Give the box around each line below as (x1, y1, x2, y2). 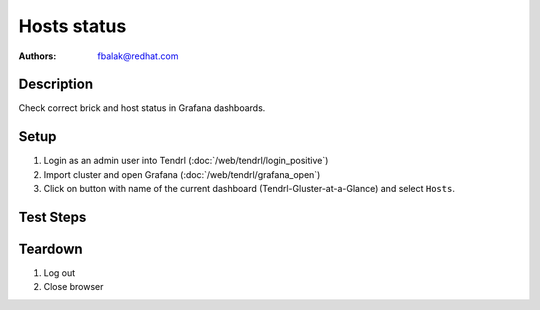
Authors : (18, 50, 57, 62)
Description (18, 76, 94, 93)
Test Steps (18, 208, 87, 225)
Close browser (43, 281, 104, 293)
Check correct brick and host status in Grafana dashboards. (18, 102, 266, 114)
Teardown (18, 240, 84, 257)
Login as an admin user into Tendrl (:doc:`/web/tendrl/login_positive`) (43, 155, 329, 167)
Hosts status (18, 15, 127, 37)
